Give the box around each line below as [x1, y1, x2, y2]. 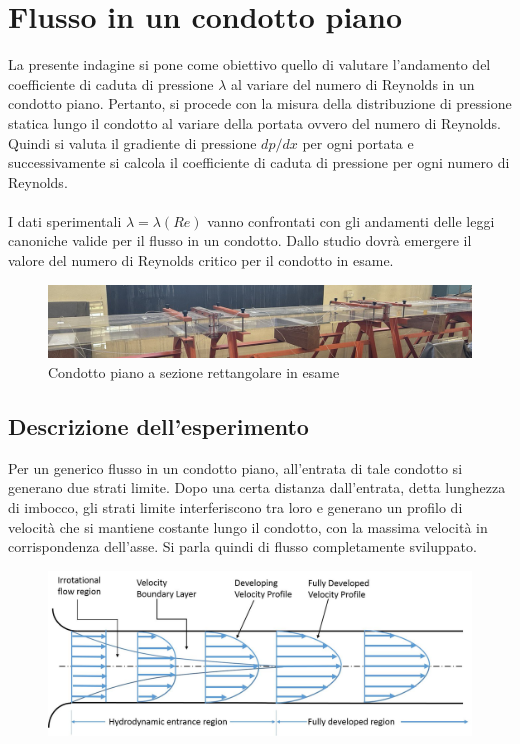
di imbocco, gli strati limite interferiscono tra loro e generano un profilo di [8, 496, 463, 517]
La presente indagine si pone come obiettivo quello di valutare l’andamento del [8, 54, 491, 75]
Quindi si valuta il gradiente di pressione [8, 132, 257, 153]
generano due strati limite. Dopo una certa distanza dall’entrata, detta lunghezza [8, 477, 506, 498]
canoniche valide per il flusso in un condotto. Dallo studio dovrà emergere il [8, 230, 472, 251]
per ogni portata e [302, 132, 414, 153]
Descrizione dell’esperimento [8, 410, 309, 441]
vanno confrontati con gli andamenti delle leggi [207, 210, 495, 231]
